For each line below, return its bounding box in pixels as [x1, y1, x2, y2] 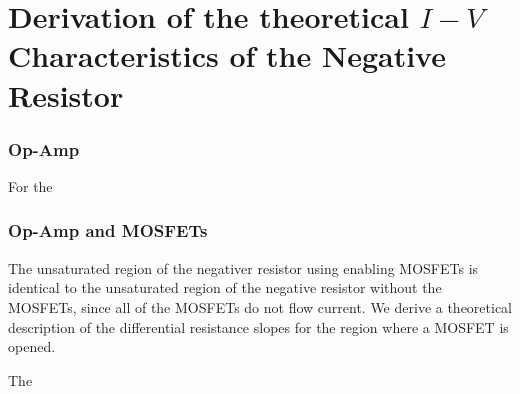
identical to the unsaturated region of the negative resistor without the [8, 277, 442, 298]
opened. [8, 336, 56, 357]
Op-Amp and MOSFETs [8, 218, 208, 243]
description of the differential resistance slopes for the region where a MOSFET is [8, 316, 509, 337]
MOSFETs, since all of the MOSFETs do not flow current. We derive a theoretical [8, 296, 513, 317]
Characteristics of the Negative [8, 35, 446, 76]
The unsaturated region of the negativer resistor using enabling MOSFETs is [8, 257, 479, 278]
